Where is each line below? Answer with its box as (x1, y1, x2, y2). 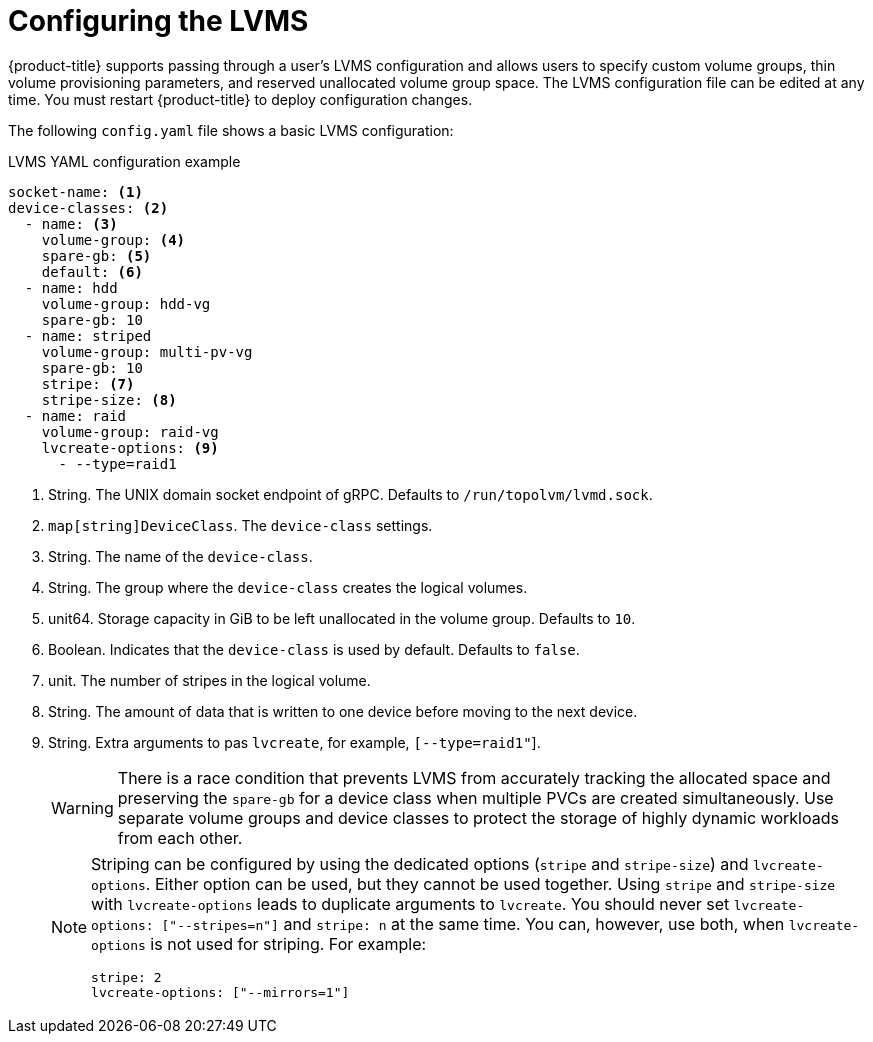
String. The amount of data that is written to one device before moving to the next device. (48, 702, 638, 720)
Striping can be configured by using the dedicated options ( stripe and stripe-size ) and (91, 853, 749, 874)
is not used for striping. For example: (150, 933, 427, 954)
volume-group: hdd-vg (41, 295, 211, 312)
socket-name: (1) (8, 183, 143, 200)
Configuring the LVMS (8, 4, 309, 38)
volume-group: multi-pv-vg (41, 343, 253, 360)
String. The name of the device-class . (48, 547, 313, 565)
